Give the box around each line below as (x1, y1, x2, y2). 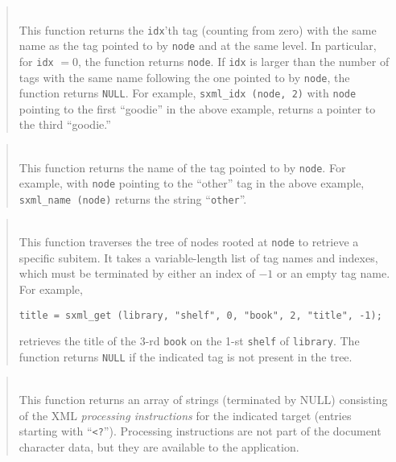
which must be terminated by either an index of (19, 265, 255, 282)
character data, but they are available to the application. (19, 439, 299, 456)
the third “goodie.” (19, 116, 111, 133)
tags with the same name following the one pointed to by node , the (19, 68, 350, 85)
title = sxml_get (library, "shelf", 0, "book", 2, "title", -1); (19, 309, 382, 321)
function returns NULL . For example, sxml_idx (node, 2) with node (19, 85, 357, 101)
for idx (19, 52, 54, 69)
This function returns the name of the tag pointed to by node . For (19, 159, 346, 175)
